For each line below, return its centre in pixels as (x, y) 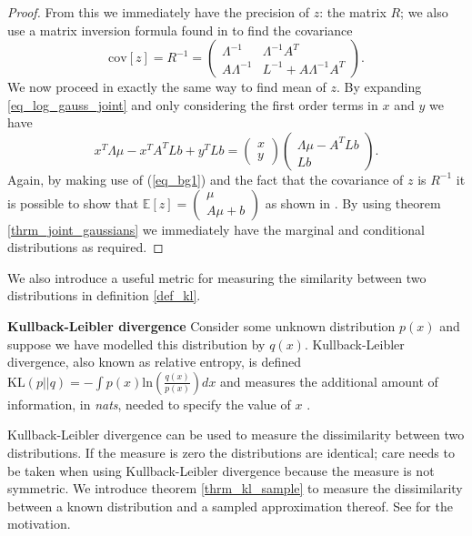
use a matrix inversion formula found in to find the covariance (180, 30)
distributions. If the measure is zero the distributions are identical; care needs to (231, 452)
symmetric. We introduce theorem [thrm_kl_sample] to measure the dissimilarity (235, 488)
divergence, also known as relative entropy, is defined (155, 362)
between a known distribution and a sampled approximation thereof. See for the (230, 506)
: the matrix (353, 12)
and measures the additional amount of (329, 381)
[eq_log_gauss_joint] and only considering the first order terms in (193, 104)
